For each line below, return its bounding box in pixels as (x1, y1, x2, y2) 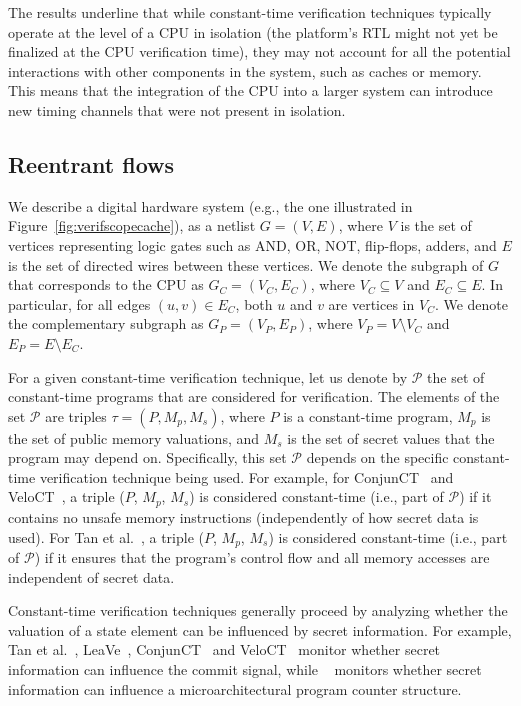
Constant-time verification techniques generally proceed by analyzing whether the (8, 600, 508, 621)
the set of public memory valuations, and (8, 427, 260, 448)
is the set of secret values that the (287, 427, 495, 448)
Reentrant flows (8, 148, 175, 179)
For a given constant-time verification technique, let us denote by (8, 366, 408, 387)
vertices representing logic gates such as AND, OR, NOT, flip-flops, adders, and (8, 234, 497, 255)
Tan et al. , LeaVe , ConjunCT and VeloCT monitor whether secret (8, 639, 441, 660)
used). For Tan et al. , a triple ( (8, 526, 204, 547)
